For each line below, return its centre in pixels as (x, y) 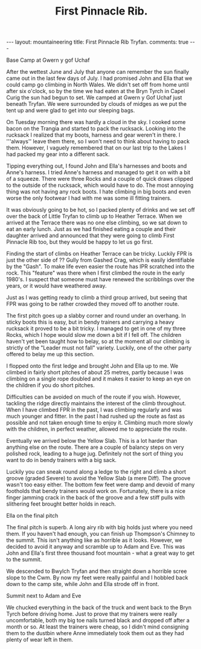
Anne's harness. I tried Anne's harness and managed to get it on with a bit (98, 172)
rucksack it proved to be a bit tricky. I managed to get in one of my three (96, 328)
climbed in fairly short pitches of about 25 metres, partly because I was (95, 373)
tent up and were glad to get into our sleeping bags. (71, 111)
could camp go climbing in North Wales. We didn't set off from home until (97, 85)
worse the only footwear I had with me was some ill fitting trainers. (89, 198)
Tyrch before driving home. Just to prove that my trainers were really (92, 614)
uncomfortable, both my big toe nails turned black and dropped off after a (98, 621)
